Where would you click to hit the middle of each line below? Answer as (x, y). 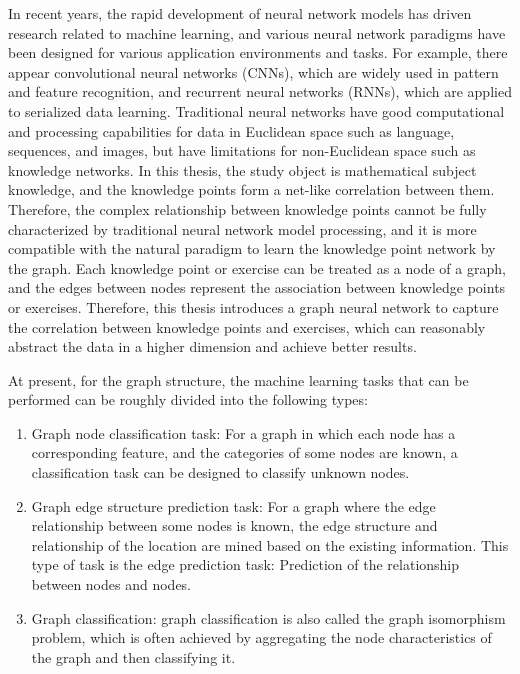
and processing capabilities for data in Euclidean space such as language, (231, 130)
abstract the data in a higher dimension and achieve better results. (212, 346)
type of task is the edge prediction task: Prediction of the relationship (245, 564)
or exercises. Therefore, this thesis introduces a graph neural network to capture (253, 306)
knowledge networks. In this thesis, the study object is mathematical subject (242, 169)
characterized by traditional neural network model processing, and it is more (242, 228)
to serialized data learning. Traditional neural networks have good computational (256, 110)
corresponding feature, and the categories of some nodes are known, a (244, 452)
